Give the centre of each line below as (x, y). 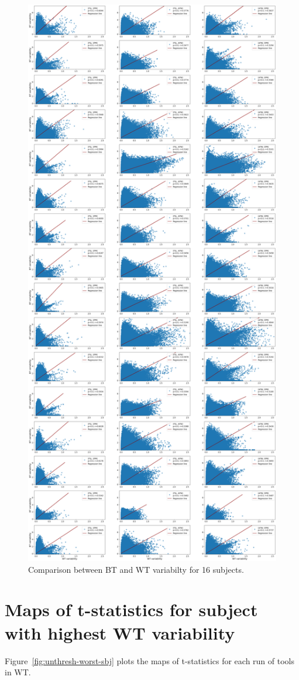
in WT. (18, 672)
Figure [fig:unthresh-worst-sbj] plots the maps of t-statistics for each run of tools (149, 660)
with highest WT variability (120, 632)
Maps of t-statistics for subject (131, 609)
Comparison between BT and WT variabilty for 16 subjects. (136, 569)
